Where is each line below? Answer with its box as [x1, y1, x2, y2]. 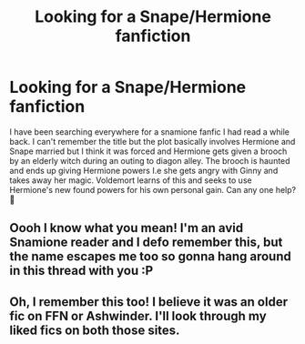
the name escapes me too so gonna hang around [9, 248, 291, 265]
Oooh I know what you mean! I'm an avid [9, 220, 244, 236]
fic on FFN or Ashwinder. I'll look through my [9, 308, 267, 324]
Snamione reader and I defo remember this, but [9, 235, 283, 250]
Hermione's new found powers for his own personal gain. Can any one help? [9, 184, 297, 195]
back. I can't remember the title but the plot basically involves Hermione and [9, 136, 296, 147]
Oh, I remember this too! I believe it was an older [9, 294, 289, 309]
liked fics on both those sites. [9, 322, 180, 338]
